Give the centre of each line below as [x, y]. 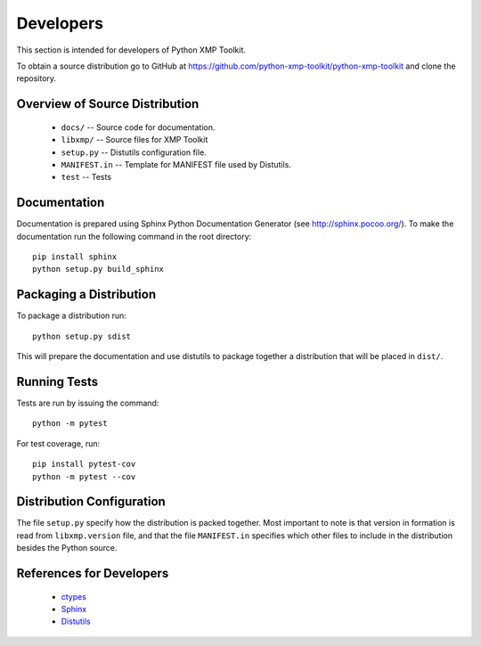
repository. [37, 78]
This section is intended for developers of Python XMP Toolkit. [131, 50]
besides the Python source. [67, 548]
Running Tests [57, 382]
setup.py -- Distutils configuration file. [134, 152]
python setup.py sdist [82, 336]
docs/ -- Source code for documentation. [138, 127]
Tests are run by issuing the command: [88, 403]
